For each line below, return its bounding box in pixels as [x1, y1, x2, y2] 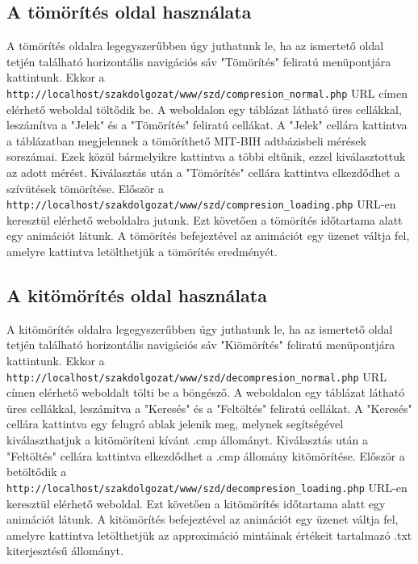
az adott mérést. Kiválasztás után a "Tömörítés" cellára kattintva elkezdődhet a [6, 164, 400, 181]
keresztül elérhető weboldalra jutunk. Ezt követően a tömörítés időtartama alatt [6, 211, 403, 228]
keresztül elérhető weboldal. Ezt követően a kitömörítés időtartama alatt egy [6, 495, 386, 511]
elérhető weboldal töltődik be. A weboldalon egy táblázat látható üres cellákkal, [6, 100, 402, 117]
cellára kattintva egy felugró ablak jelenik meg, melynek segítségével [6, 415, 344, 432]
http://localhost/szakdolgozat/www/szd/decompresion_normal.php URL [6, 368, 387, 385]
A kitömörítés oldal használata [6, 283, 267, 308]
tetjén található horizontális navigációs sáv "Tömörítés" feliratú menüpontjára [6, 53, 391, 69]
